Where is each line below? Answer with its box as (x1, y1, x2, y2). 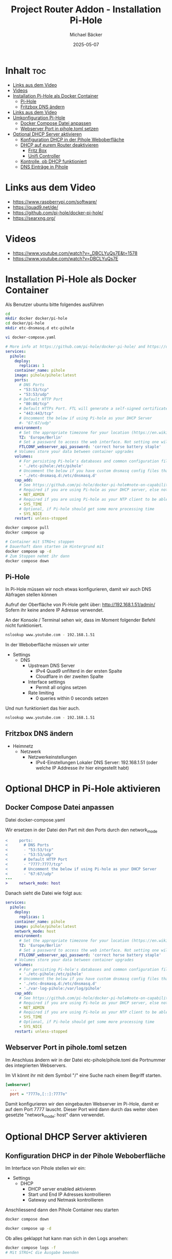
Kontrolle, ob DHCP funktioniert (20, 158, 87, 164)
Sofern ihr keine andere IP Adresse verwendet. (5, 607, 104, 613)
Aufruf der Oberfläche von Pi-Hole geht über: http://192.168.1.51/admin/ (5, 602, 155, 608)
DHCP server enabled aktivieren (28, 1186, 96, 1192)
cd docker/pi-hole (5, 321, 45, 326)
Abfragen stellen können (5, 592, 57, 598)
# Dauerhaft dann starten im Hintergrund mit (5, 544, 104, 549)
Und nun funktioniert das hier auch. (5, 705, 80, 712)
